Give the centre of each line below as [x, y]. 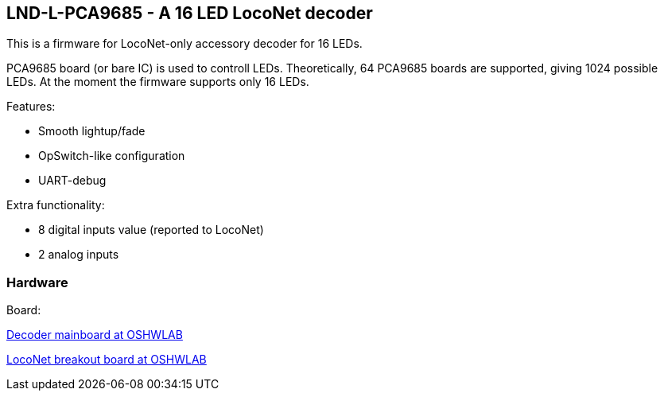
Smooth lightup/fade [92, 131]
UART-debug [72, 181]
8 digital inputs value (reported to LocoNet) [151, 230]
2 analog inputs [79, 255]
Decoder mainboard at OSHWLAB [95, 335]
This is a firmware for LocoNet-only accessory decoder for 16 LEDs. [184, 44]
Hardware [37, 282]
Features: [31, 107]
